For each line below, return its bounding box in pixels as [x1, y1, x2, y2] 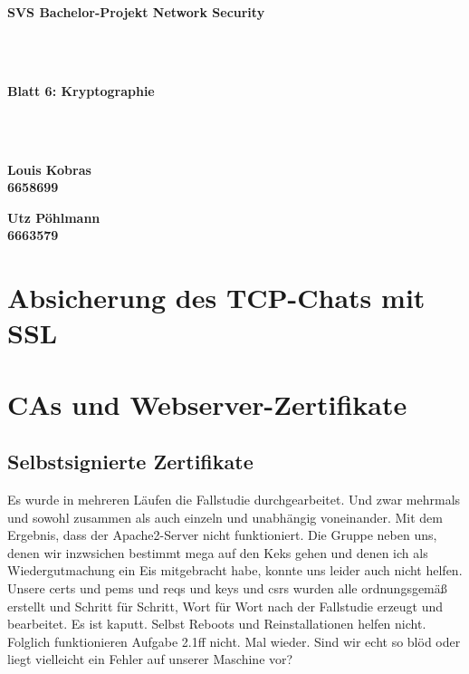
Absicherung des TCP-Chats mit [7, 279, 426, 316]
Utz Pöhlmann [7, 207, 100, 226]
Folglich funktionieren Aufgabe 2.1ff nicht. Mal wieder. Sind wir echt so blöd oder [7, 631, 461, 650]
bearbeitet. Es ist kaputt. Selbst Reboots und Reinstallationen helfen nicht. [7, 614, 426, 633]
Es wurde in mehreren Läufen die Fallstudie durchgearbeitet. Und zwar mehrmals [7, 490, 461, 509]
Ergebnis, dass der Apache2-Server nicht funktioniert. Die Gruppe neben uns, [7, 525, 437, 544]
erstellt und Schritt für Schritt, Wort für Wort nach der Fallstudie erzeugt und [7, 596, 444, 615]
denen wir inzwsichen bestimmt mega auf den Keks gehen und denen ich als [7, 543, 428, 562]
